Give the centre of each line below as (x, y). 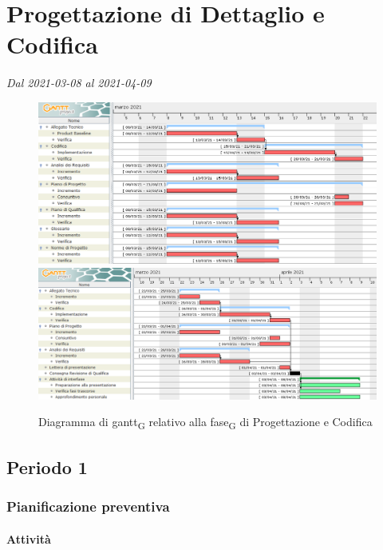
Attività (29, 538)
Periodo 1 (47, 466)
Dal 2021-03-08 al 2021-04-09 (79, 83)
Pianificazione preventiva (88, 506)
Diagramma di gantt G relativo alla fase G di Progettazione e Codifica (205, 423)
